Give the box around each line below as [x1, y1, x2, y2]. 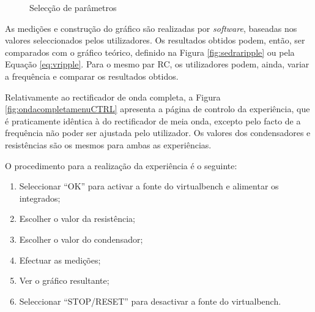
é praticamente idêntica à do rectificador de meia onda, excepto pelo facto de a [5, 114, 301, 127]
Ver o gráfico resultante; [19, 274, 109, 287]
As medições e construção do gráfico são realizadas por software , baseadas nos [5, 21, 297, 34]
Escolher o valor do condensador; [19, 232, 143, 245]
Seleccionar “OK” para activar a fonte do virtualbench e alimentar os [19, 180, 279, 192]
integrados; [19, 191, 61, 204]
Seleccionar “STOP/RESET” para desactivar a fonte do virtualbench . [19, 294, 281, 307]
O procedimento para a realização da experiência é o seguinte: [5, 159, 237, 172]
